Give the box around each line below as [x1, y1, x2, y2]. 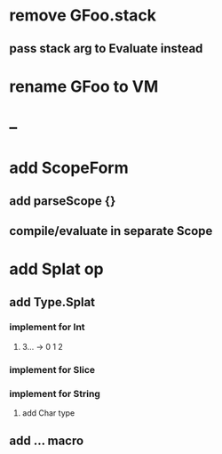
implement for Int [9, 321, 86, 334]
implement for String [9, 387, 100, 400]
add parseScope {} [9, 193, 116, 208]
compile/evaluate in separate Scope [9, 223, 213, 239]
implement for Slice [9, 363, 96, 376]
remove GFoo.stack [9, 5, 157, 26]
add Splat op [9, 259, 104, 280]
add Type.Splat [9, 295, 96, 310]
